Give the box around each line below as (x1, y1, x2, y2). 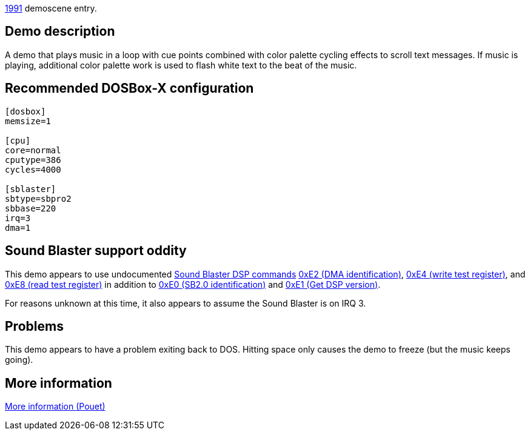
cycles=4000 (5, 164, 61, 174)
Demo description (5, 24, 115, 39)
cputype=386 (5, 154, 61, 165)
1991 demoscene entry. (5, 3, 97, 13)
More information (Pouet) (5, 401, 106, 412)
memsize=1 (5, 116, 51, 126)
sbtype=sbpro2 (5, 193, 72, 204)
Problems (5, 318, 64, 334)
